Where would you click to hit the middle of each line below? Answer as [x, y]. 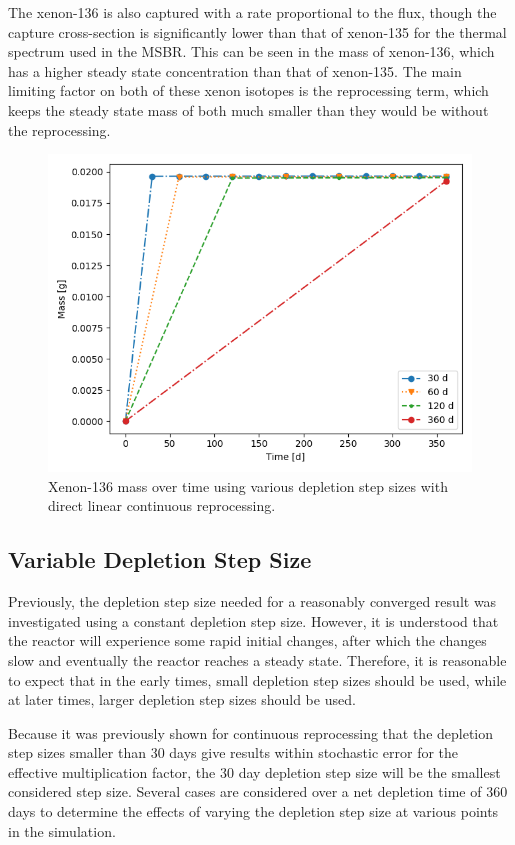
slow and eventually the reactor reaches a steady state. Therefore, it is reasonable [257, 659]
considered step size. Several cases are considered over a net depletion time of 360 [258, 791]
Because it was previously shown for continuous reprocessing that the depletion [251, 732]
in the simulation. [62, 830]
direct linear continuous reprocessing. [162, 505]
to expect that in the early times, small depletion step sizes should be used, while [257, 679]
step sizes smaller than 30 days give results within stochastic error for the [233, 752]
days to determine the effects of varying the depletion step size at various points [253, 811]
